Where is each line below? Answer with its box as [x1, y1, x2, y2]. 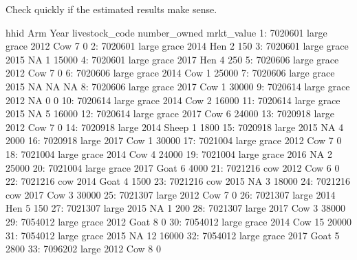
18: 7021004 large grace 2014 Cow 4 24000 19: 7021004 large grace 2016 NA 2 [6, 146, 332, 161]
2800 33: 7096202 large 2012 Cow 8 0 [6, 241, 161, 256]
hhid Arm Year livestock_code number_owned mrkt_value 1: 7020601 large [6, 25, 327, 39]
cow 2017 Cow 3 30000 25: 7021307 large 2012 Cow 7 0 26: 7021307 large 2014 [6, 187, 336, 201]
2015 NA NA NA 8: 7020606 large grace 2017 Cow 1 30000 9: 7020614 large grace [6, 79, 350, 93]
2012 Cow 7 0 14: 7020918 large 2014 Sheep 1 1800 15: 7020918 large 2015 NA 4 [6, 119, 344, 134]
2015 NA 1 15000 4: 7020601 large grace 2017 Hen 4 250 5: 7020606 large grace [6, 52, 339, 66]
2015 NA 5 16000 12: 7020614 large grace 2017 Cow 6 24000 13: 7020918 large [6, 106, 334, 121]
